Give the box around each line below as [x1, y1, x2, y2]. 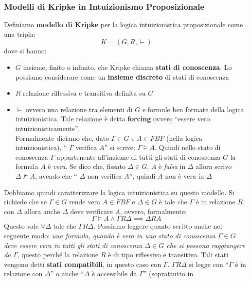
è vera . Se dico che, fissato [48, 161, 125, 171]
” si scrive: [104, 142, 135, 152]
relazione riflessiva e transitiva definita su [23, 88, 146, 98]
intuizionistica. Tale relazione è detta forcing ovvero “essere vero [15, 114, 210, 124]
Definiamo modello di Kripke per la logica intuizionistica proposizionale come [4, 19, 243, 30]
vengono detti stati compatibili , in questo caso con [4, 259, 161, 269]
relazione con [4, 268, 43, 279]
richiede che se [4, 197, 47, 207]
